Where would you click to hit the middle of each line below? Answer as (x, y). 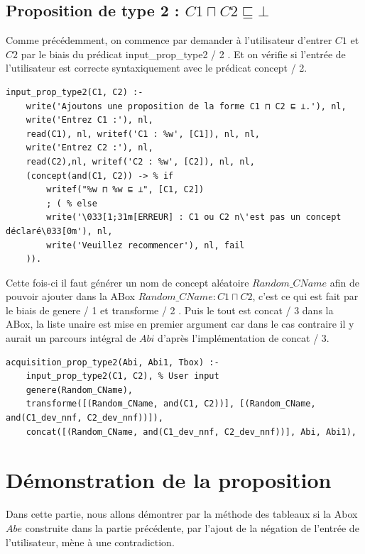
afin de (344, 282)
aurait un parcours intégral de (71, 338)
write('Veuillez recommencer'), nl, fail (146, 245)
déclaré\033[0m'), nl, (59, 231)
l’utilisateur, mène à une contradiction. (90, 542)
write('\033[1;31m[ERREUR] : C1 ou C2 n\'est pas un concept (194, 217)
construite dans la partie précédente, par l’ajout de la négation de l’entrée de (192, 527)
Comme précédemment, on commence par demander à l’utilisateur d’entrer (169, 40)
